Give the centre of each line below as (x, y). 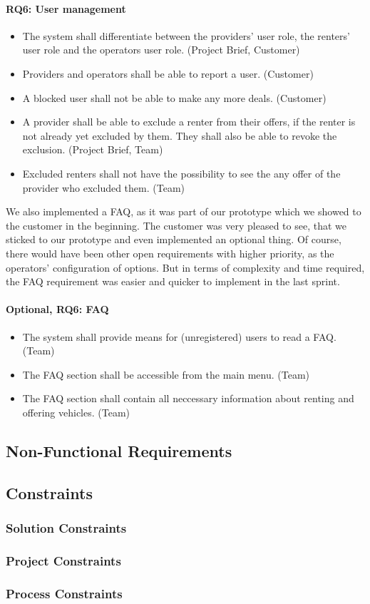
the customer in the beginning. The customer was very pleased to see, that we (176, 225)
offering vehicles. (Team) (76, 412)
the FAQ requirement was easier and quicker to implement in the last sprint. (173, 281)
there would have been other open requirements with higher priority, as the (170, 253)
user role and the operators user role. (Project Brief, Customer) (161, 50)
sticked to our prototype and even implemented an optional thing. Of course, (174, 239)
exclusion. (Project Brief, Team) (93, 149)
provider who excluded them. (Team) (103, 187)
